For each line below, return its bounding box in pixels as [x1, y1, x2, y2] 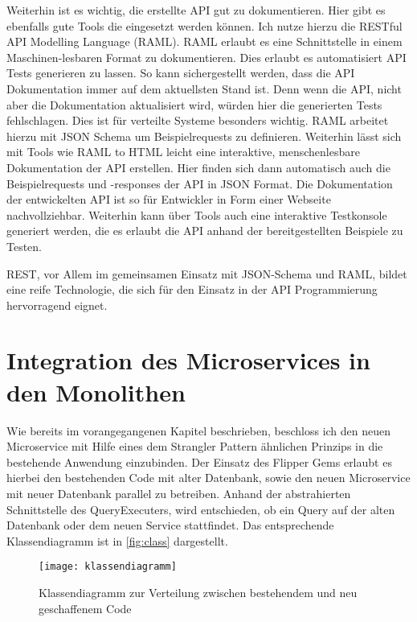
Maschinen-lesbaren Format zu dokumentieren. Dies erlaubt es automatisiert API [6, 48, 407, 65]
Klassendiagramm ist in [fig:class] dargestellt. [6, 532, 228, 549]
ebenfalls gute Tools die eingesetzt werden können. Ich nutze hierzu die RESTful [6, 17, 403, 34]
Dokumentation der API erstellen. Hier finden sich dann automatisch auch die [6, 159, 390, 175]
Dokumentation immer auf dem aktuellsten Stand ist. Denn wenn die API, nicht [6, 80, 402, 97]
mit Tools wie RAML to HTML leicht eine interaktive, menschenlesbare [6, 143, 360, 160]
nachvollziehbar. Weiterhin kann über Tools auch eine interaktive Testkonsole [6, 206, 387, 223]
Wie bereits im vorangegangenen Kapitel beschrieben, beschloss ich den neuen [6, 422, 391, 439]
